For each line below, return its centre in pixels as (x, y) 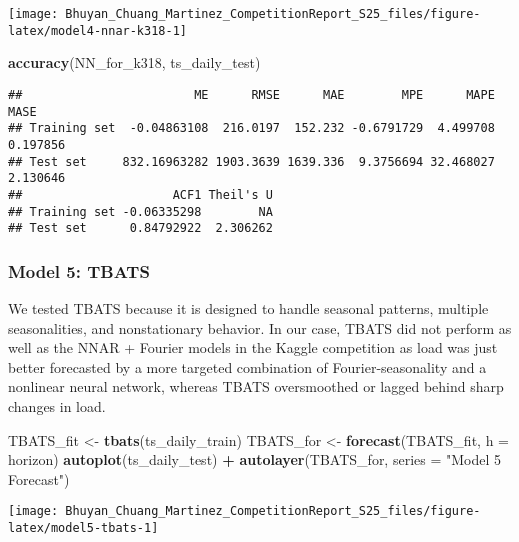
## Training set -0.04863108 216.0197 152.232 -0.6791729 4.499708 (251, 128)
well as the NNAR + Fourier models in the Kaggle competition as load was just (253, 347)
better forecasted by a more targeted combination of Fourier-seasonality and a (247, 366)
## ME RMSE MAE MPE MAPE (251, 94)
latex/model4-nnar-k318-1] (97, 30)
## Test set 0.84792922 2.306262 (140, 228)
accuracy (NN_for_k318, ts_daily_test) (134, 62)
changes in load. (57, 406)
